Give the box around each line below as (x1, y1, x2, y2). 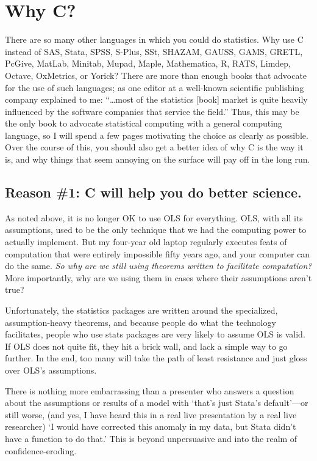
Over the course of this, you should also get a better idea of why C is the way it (5, 141, 304, 153)
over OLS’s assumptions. (5, 363, 97, 376)
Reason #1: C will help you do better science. (5, 183, 302, 202)
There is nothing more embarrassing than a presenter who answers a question (5, 384, 294, 397)
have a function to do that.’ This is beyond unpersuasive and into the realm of (5, 432, 297, 444)
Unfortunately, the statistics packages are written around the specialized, (5, 304, 278, 317)
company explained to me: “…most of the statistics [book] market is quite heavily (5, 93, 308, 106)
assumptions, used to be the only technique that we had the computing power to (5, 223, 307, 236)
